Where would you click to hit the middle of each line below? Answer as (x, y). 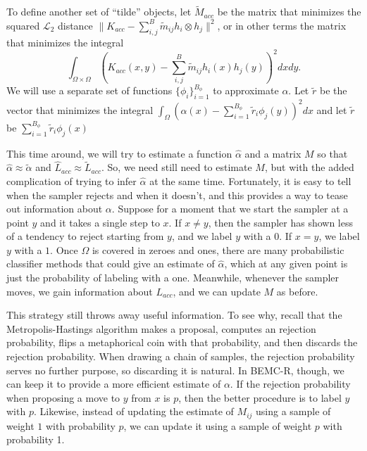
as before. (297, 291)
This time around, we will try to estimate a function (119, 153)
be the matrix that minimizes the (289, 12)
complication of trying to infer (71, 180)
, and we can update (217, 291)
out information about (55, 209)
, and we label (202, 236)
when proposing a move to (63, 397)
